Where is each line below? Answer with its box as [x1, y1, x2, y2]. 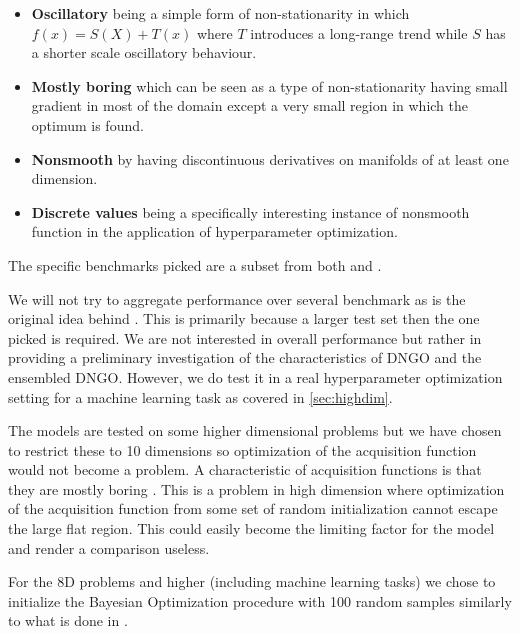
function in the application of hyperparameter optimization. [31, 221, 398, 242]
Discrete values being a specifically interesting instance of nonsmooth [31, 201, 470, 222]
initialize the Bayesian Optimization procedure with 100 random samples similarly [8, 590, 512, 611]
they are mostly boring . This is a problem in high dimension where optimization [8, 478, 505, 499]
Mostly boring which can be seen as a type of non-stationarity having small [31, 75, 508, 96]
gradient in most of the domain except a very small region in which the [31, 95, 468, 116]
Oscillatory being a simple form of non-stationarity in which [31, 3, 410, 23]
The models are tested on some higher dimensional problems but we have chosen [8, 420, 502, 441]
